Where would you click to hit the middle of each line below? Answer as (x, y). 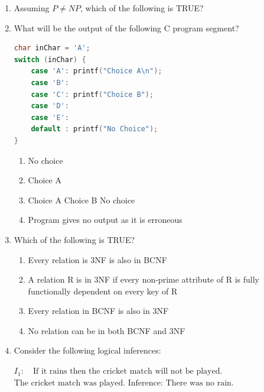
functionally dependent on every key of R (103, 291)
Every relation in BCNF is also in (89, 311)
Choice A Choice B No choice (82, 200)
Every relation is (58, 259)
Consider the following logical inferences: (87, 350)
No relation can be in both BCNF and (97, 330)
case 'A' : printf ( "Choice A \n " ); (97, 71)
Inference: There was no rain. (181, 383)
